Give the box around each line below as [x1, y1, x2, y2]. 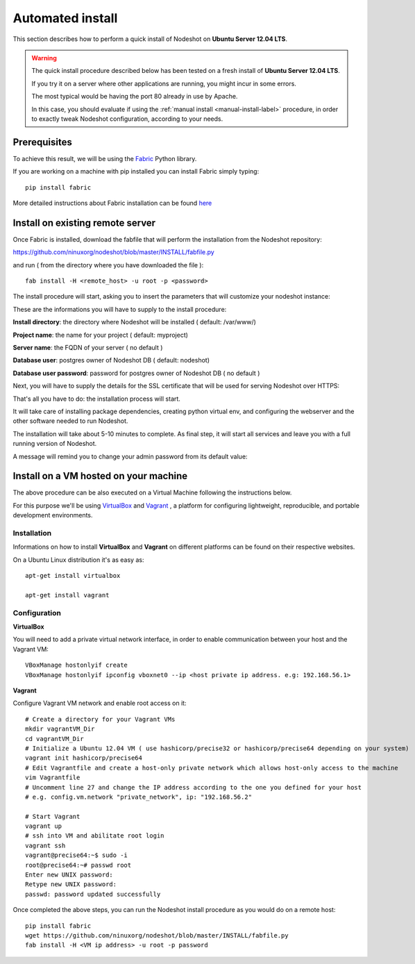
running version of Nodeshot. [12, 440, 97, 448]
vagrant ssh [25, 841, 66, 849]
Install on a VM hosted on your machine [12, 470, 188, 482]
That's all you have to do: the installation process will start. [12, 394, 180, 403]
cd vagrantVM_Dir [25, 735, 84, 742]
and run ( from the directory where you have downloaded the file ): [12, 260, 204, 269]
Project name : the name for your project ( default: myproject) [12, 331, 189, 339]
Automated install [12, 10, 118, 26]
